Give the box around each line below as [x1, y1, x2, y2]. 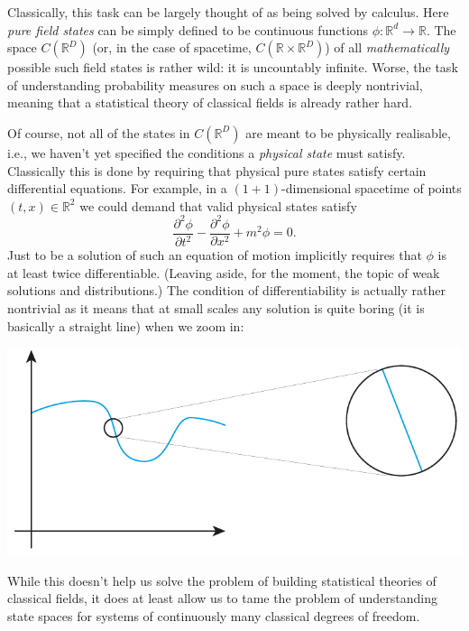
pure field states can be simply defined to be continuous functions [7, 20, 369, 39]
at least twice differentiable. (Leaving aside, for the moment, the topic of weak [7, 263, 440, 282]
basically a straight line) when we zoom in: [7, 316, 244, 335]
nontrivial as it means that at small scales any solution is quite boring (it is [7, 299, 425, 318]
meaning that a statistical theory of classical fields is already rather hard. [7, 93, 413, 112]
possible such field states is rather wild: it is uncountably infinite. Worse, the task [7, 58, 458, 77]
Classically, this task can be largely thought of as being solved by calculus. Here [7, 3, 449, 21]
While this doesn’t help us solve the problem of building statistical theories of [7, 571, 437, 589]
